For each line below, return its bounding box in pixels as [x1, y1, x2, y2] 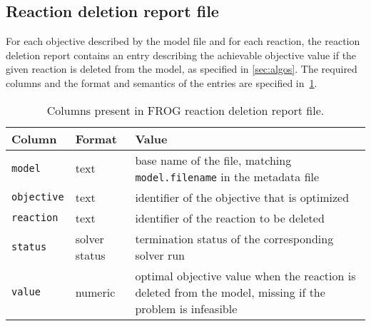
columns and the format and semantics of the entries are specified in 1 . [6, 75, 317, 90]
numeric [75, 283, 116, 300]
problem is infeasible [135, 300, 238, 317]
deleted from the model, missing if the [135, 283, 325, 300]
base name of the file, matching [135, 151, 292, 168]
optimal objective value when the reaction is [135, 267, 356, 284]
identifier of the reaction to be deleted [135, 209, 325, 226]
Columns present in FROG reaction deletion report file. [46, 101, 325, 118]
